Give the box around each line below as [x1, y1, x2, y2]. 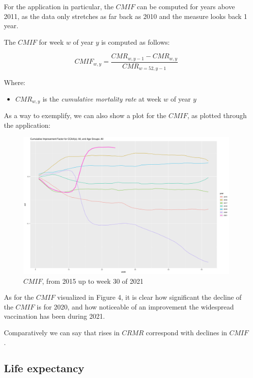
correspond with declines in [146, 327, 227, 337]
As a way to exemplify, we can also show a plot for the [4, 110, 167, 120]
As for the [4, 292, 34, 302]
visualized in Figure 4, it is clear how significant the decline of [57, 292, 242, 302]
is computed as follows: [101, 36, 170, 47]
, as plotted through [187, 110, 247, 120]
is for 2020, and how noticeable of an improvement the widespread [36, 301, 234, 311]
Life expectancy [4, 361, 84, 376]
